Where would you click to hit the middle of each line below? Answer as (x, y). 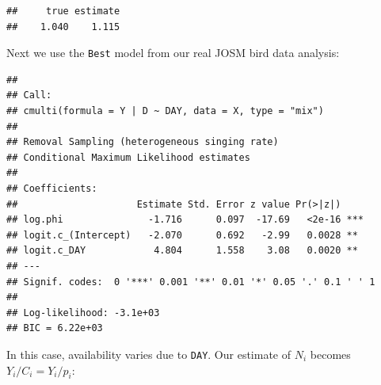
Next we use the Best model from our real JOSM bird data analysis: (173, 53)
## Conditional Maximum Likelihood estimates (128, 157)
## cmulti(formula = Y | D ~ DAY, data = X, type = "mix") (165, 111)
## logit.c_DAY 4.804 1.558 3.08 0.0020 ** (182, 251)
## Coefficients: (52, 189)
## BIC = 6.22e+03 (55, 328)
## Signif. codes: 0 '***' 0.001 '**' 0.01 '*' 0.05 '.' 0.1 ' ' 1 (191, 282)
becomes (330, 354)
